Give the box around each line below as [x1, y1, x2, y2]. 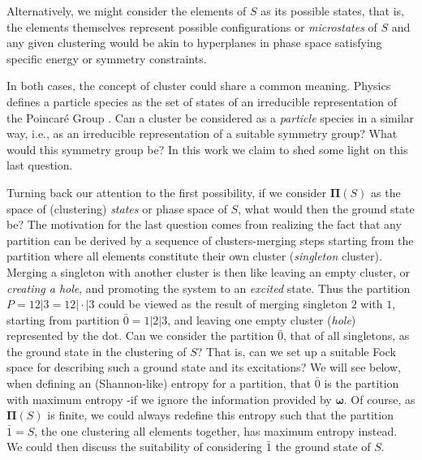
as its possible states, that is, [261, 2, 404, 19]
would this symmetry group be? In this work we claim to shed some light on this [6, 140, 408, 157]
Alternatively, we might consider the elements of [6, 2, 247, 19]
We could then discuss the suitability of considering [6, 438, 263, 455]
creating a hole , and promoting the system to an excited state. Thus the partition [6, 279, 411, 296]
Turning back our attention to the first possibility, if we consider [6, 183, 327, 200]
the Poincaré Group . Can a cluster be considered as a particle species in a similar [6, 109, 415, 126]
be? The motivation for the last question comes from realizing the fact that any [6, 216, 402, 233]
